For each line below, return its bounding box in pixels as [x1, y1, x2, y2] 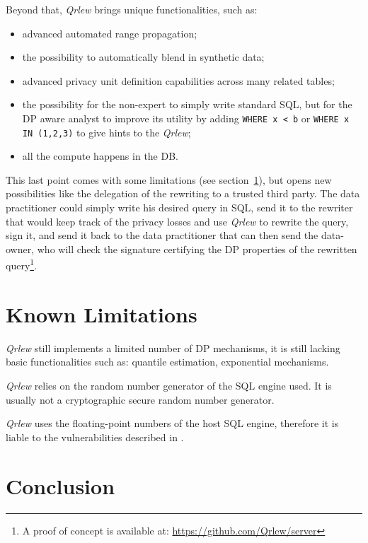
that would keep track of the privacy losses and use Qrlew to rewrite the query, [6, 214, 349, 228]
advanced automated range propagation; [22, 25, 197, 40]
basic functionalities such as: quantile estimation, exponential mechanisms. [6, 354, 329, 369]
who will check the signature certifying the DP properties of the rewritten [37, 241, 357, 256]
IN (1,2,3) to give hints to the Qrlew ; [22, 124, 191, 139]
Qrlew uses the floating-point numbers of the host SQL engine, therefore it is [6, 416, 339, 431]
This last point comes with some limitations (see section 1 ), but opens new [6, 172, 332, 187]
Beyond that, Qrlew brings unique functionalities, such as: [6, 2, 258, 16]
